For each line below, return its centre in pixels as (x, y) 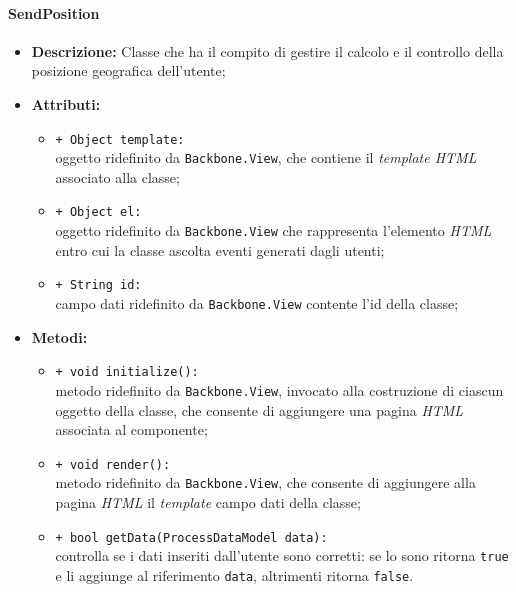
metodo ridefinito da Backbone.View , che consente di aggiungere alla (265, 482)
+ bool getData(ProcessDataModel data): (191, 537)
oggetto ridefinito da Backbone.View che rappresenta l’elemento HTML (273, 230)
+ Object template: (120, 139)
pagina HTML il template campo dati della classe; (208, 502)
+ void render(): (113, 464)
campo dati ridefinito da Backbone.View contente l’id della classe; (257, 303)
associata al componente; (131, 429)
